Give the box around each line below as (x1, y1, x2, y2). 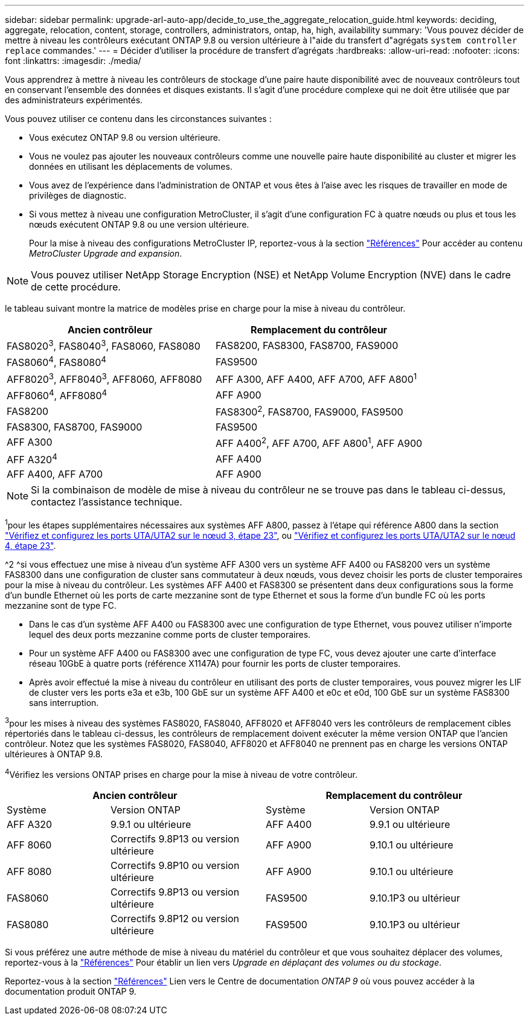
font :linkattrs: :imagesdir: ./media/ (5, 56, 141, 66)
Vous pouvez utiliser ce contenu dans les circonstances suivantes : (5, 114, 272, 124)
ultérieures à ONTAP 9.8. (5, 748, 103, 759)
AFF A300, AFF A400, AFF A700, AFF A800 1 (216, 371, 417, 385)
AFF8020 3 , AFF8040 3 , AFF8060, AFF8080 (7, 371, 202, 385)
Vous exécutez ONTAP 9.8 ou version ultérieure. (29, 132, 220, 143)
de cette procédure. (31, 281, 121, 293)
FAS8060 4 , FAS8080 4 (7, 354, 106, 369)
